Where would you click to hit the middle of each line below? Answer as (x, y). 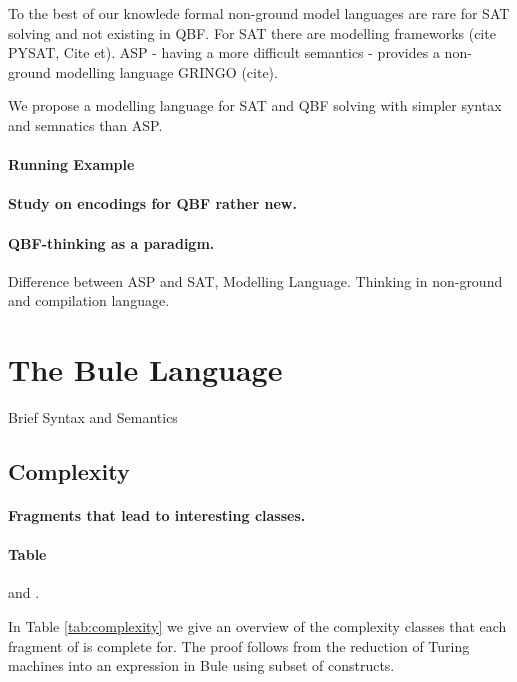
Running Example (71, 164)
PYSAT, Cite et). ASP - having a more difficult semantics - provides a (224, 52)
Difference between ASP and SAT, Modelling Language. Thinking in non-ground (255, 280)
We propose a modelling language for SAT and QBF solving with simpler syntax (255, 105)
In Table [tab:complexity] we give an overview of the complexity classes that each (257, 626)
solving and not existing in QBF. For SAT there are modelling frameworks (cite (252, 32)
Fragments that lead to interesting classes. (157, 515)
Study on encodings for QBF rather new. (152, 203)
